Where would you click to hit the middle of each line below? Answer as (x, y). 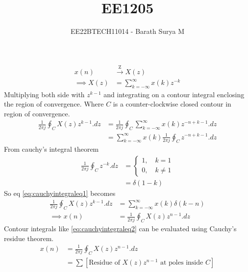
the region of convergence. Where (54, 104)
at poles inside (182, 262)
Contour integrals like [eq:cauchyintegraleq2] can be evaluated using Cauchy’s (120, 229)
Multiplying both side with (44, 94)
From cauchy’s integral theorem (51, 149)
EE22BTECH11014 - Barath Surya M (127, 31)
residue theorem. (29, 238)
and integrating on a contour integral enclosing (174, 94)
